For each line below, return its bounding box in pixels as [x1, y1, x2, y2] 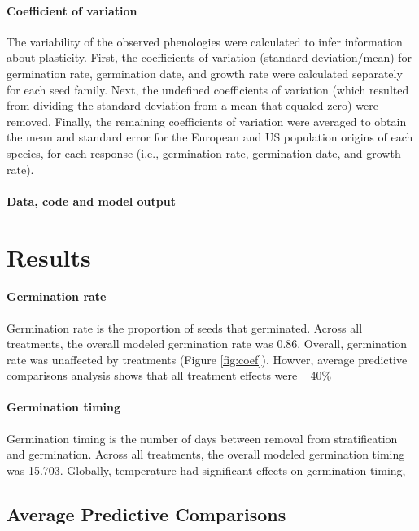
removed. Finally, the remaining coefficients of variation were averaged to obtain [7, 112, 407, 129]
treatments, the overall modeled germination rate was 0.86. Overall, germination [7, 335, 407, 352]
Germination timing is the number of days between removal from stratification [7, 429, 398, 446]
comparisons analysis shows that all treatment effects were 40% [7, 367, 332, 384]
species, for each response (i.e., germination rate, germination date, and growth [7, 144, 401, 161]
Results [7, 240, 91, 273]
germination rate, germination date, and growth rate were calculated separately [7, 64, 403, 81]
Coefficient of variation [7, 2, 137, 19]
